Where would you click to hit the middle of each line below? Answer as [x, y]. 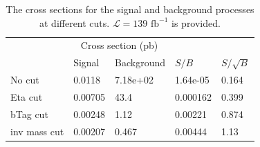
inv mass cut [37, 131]
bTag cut [29, 114]
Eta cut [27, 96]
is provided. [196, 22]
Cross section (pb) [119, 45]
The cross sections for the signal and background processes [130, 9]
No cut [25, 80]
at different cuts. [74, 22]
